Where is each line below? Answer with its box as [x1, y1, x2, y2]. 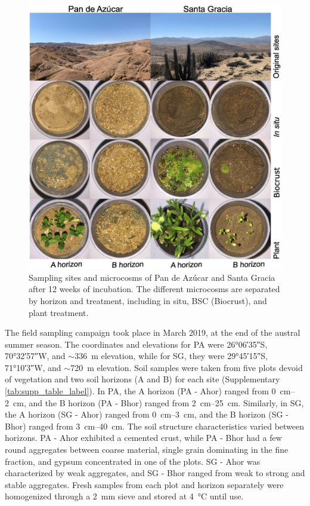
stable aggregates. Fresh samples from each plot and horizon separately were [5, 478, 284, 490]
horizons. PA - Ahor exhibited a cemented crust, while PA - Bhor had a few [5, 431, 282, 444]
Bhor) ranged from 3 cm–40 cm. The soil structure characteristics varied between [5, 419, 305, 432]
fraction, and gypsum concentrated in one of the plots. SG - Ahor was [5, 455, 261, 467]
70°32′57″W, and [5, 349, 66, 362]
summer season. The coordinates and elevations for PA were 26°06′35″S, [5, 338, 268, 350]
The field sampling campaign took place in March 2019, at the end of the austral [5, 326, 300, 339]
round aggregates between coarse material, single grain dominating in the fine [5, 443, 289, 456]
